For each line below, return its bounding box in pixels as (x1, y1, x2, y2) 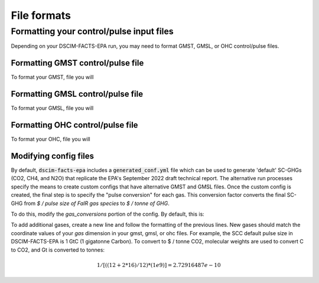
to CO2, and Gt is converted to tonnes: (11, 246, 105, 253)
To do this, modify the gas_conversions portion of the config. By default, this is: (11, 210, 205, 217)
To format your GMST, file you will (11, 74, 94, 81)
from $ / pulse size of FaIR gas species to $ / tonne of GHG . (24, 200, 170, 207)
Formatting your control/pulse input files (11, 26, 174, 37)
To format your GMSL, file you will (11, 105, 94, 112)
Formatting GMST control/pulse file (11, 58, 144, 68)
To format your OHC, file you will (11, 136, 91, 143)
